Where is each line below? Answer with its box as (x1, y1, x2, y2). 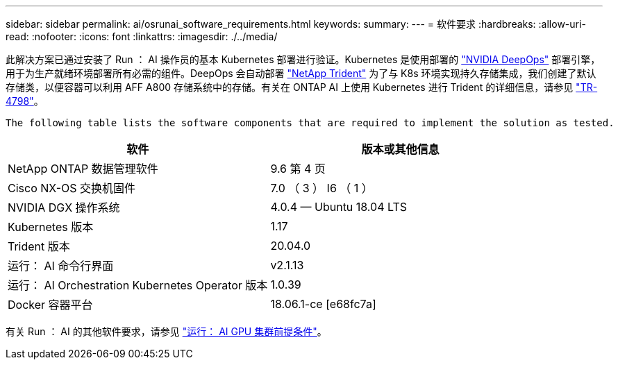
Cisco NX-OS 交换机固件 (8, 181, 136, 195)
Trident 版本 (8, 239, 70, 253)
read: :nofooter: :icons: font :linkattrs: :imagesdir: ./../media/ (6, 31, 278, 42)
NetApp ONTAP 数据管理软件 (8, 162, 158, 176)
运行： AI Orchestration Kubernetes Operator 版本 (8, 278, 268, 292)
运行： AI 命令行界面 (8, 259, 114, 273)
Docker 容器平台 (8, 298, 93, 312)
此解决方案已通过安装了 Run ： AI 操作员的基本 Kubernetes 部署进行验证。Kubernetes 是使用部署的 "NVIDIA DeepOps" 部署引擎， (6, 53, 601, 65)
